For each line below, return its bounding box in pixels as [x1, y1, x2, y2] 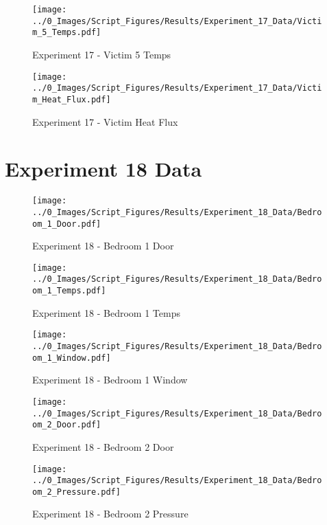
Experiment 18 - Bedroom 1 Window [32, 372, 188, 387]
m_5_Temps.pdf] [32, 27, 101, 38]
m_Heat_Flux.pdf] [32, 94, 111, 104]
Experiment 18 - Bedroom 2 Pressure [32, 506, 189, 521]
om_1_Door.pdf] [32, 219, 101, 229]
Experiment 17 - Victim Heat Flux [32, 114, 178, 129]
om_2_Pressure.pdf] [32, 487, 121, 497]
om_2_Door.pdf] [32, 420, 101, 430]
